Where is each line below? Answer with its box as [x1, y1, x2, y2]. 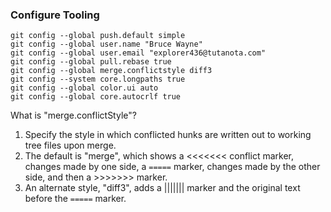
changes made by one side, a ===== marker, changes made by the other [24, 161, 321, 173]
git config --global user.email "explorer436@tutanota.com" [10, 48, 267, 58]
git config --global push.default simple [10, 31, 186, 41]
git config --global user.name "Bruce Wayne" [10, 39, 203, 50]
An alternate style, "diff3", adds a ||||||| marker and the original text [24, 182, 301, 194]
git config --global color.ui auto [10, 83, 159, 93]
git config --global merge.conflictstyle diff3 [10, 66, 213, 76]
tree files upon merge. [24, 139, 117, 152]
